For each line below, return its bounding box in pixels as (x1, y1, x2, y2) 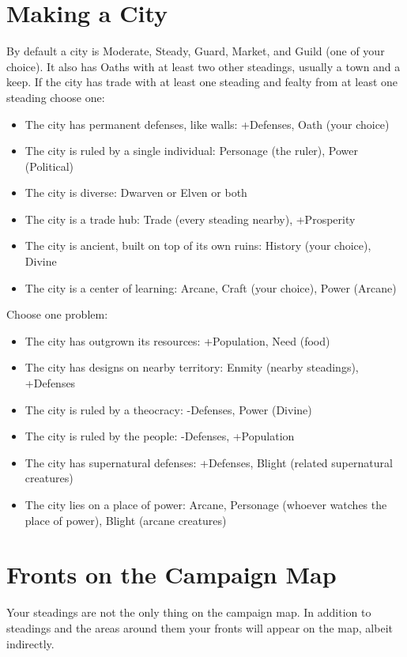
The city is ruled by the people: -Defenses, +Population (24, 428, 295, 444)
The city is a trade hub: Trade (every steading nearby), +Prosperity (24, 210, 356, 227)
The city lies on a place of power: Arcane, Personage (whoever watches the (24, 497, 387, 512)
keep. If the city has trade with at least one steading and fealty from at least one (6, 74, 398, 90)
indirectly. (6, 635, 55, 651)
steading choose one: (6, 89, 105, 105)
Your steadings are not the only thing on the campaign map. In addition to (6, 604, 371, 621)
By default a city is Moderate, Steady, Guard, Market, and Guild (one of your (6, 43, 385, 59)
